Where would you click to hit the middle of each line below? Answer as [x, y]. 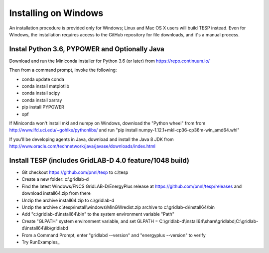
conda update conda [43, 79]
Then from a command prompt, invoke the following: [63, 70]
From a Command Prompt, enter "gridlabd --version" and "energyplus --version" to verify [114, 235]
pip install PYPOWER [43, 107]
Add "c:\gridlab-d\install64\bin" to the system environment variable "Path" [98, 214]
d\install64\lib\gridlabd [45, 228]
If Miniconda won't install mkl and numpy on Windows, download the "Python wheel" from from [107, 123]
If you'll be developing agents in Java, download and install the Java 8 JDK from [91, 139]
